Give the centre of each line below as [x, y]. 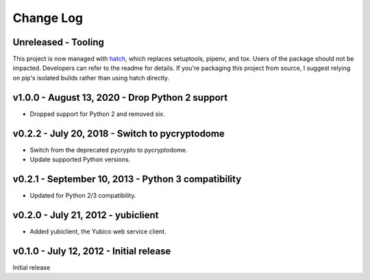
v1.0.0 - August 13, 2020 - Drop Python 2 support [120, 97]
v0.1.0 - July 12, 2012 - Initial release [92, 251]
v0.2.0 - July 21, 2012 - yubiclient [86, 215]
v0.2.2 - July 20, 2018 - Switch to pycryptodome [119, 133]
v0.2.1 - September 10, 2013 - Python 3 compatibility [127, 179]
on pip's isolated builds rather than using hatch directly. [91, 78]
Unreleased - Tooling [58, 42]
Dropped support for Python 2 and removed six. [97, 114]
